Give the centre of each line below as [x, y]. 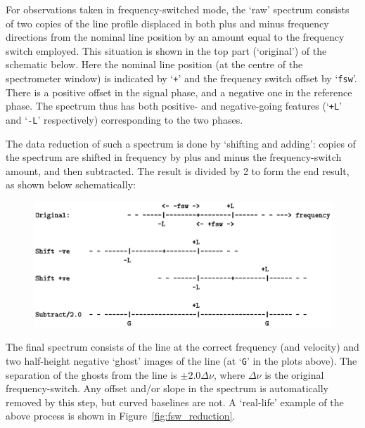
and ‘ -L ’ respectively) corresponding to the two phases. [124, 119]
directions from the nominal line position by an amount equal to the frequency [175, 37]
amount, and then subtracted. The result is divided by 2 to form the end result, [178, 170]
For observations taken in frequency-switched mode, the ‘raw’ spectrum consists [178, 9]
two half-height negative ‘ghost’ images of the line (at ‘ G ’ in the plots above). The [181, 360]
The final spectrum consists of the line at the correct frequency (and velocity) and [182, 347]
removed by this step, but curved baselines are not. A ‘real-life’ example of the [175, 402]
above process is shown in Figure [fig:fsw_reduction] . [121, 416]
